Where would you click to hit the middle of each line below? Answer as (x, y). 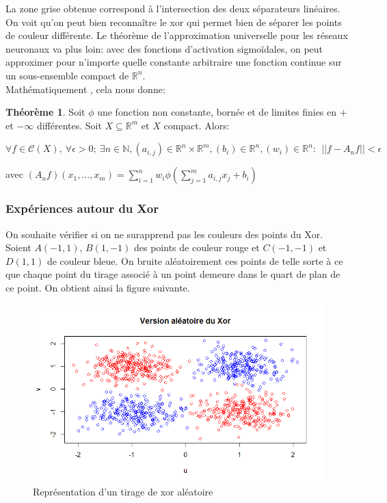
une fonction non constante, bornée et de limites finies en (217, 112)
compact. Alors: (197, 125)
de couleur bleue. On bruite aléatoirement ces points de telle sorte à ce (195, 260)
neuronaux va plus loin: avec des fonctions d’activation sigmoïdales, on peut (164, 48)
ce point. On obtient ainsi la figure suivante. (98, 287)
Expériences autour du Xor (82, 208)
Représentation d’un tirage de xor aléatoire (123, 492)
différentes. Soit (69, 125)
